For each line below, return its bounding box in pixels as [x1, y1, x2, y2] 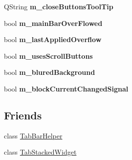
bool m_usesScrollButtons [4, 50, 93, 61]
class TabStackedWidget [4, 147, 77, 157]
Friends [4, 107, 42, 122]
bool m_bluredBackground [4, 67, 95, 77]
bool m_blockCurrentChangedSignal [4, 83, 129, 93]
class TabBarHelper [4, 130, 63, 140]
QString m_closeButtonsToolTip [4, 1, 113, 11]
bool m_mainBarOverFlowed [4, 18, 103, 28]
